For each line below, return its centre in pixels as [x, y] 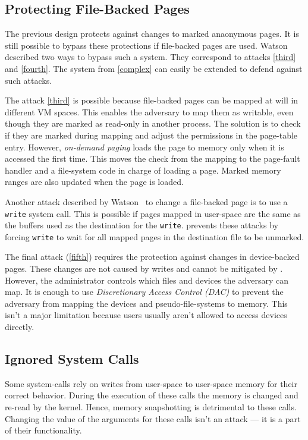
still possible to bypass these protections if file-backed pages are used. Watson [146, 45]
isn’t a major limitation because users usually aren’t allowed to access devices [146, 315]
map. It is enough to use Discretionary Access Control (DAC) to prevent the [144, 292]
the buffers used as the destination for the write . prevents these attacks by [142, 225]
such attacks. [29, 80]
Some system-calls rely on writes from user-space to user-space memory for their [151, 383]
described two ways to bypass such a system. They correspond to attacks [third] [150, 57]
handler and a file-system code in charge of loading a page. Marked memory [143, 170]
